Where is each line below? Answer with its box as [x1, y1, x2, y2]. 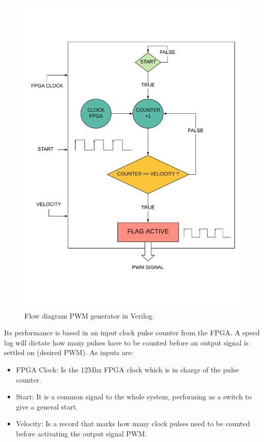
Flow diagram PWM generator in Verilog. [24, 310, 154, 321]
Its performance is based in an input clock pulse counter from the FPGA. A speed [4, 327, 260, 338]
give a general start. [16, 401, 78, 412]
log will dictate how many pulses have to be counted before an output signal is [4, 337, 249, 348]
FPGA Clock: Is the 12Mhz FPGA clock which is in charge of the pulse [16, 364, 239, 375]
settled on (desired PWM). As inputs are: [4, 347, 134, 358]
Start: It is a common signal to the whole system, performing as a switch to [16, 391, 252, 402]
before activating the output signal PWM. [16, 428, 147, 439]
